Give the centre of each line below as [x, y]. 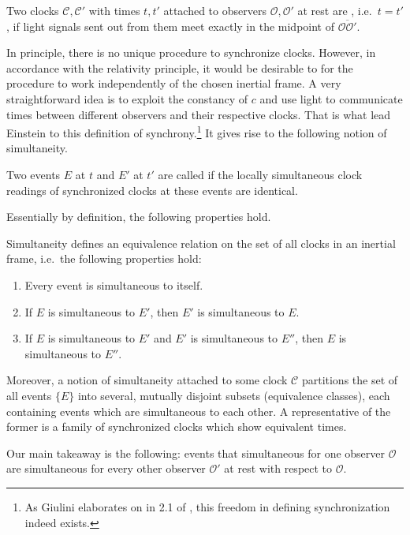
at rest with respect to [278, 468]
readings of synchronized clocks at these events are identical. [152, 190]
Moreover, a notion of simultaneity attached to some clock [147, 380]
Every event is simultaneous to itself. [114, 284]
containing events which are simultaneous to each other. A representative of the [199, 411]
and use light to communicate [331, 98]
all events [29, 395]
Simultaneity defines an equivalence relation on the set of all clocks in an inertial [201, 243]
